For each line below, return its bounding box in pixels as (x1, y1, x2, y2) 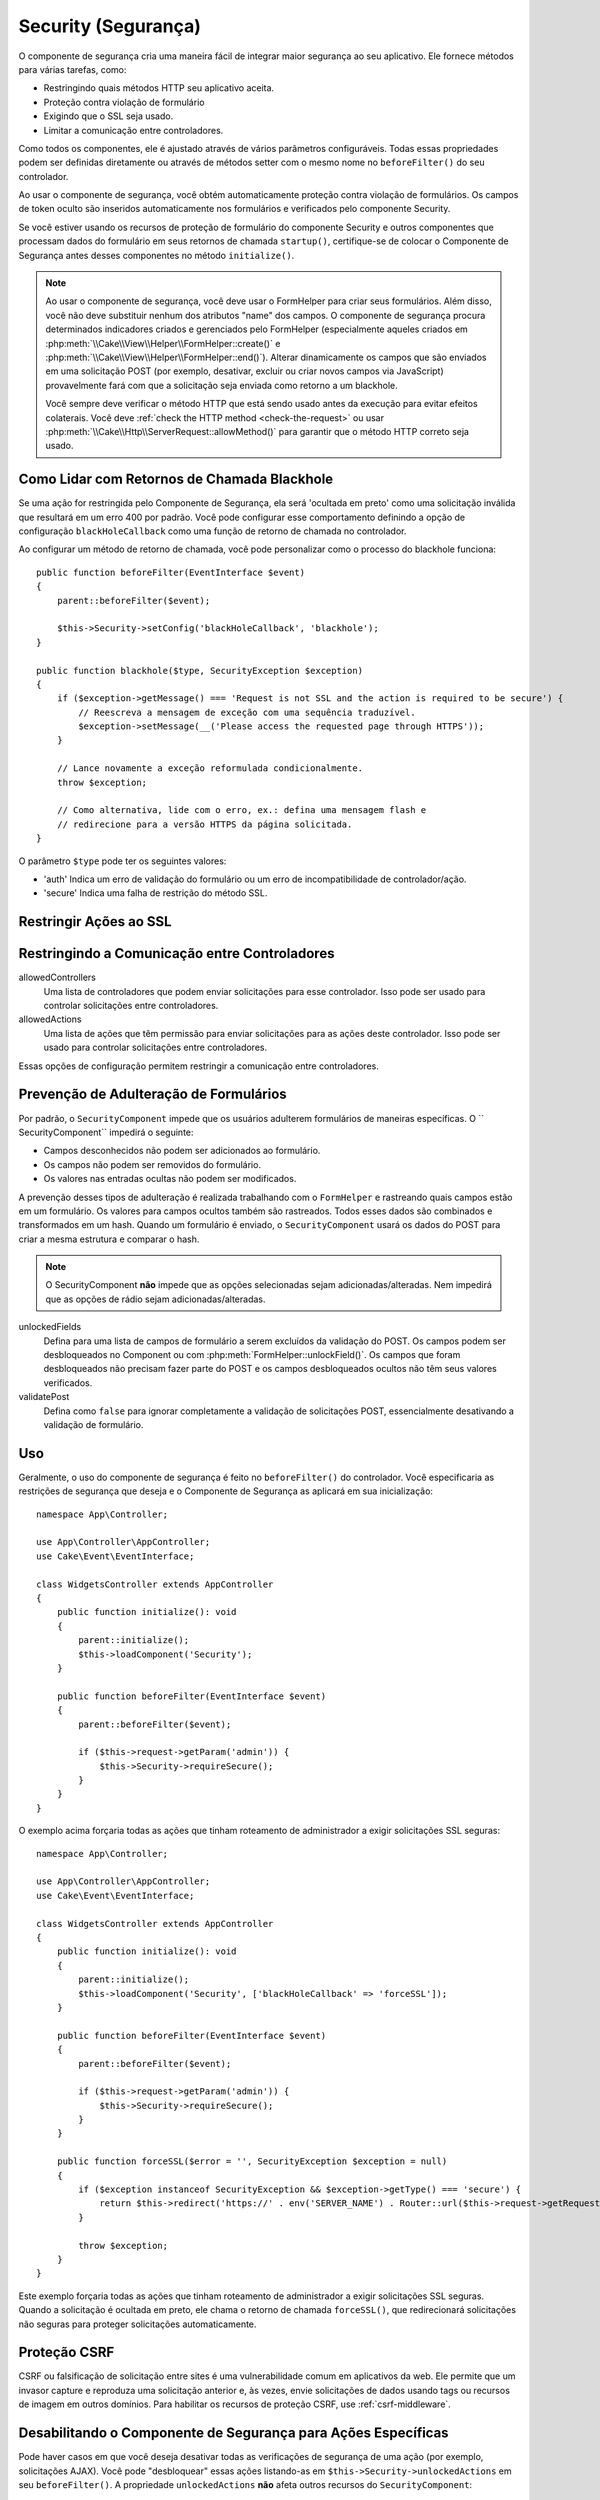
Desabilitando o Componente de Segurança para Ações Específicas (18, 2425, 449, 2442)
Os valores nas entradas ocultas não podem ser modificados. (43, 1173, 297, 1185)
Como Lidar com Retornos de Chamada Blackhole (18, 471, 334, 488)
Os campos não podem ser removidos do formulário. (43, 1158, 262, 1170)
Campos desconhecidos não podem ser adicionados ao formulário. (43, 1145, 321, 1157)
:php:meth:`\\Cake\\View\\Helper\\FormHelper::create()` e (45, 337, 281, 349)
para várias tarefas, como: (18, 63, 127, 75)
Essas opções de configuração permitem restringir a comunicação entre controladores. (18, 1060, 379, 1072)
